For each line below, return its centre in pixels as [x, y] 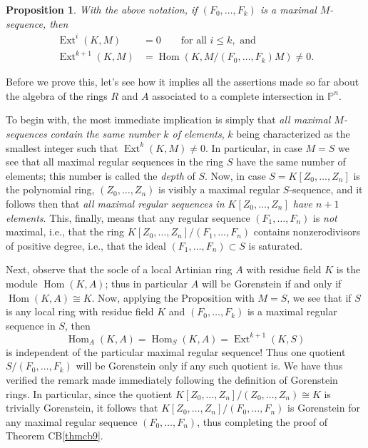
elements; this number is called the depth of [101, 175]
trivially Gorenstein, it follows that [82, 408]
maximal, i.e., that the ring [65, 231]
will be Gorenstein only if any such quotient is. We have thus [209, 366]
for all [194, 40]
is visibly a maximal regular [219, 189]
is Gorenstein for [324, 408]
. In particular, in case [254, 147]
